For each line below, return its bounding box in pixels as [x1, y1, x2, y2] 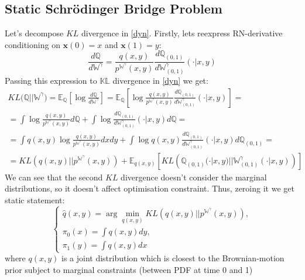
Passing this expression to [5, 74, 97, 87]
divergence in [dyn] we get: [112, 74, 208, 87]
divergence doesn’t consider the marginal [121, 170, 267, 183]
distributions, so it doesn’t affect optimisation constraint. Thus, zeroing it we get [5, 182, 294, 194]
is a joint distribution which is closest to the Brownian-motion [61, 252, 285, 264]
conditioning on [5, 38, 60, 50]
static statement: [5, 194, 65, 206]
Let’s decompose [5, 27, 64, 39]
